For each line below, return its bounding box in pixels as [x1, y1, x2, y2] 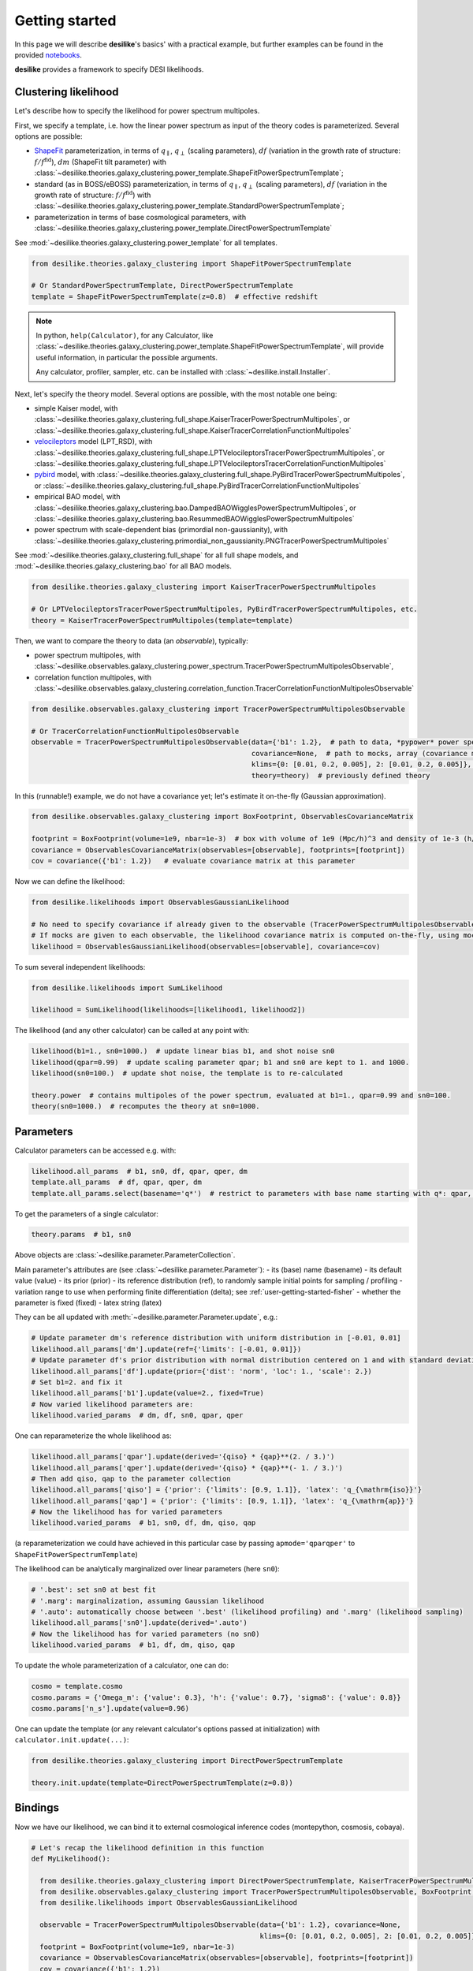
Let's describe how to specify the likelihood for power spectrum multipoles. [14, 106, 260, 116]
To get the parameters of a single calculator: [14, 1209, 159, 1218]
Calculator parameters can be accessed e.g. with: [14, 1146, 177, 1155]
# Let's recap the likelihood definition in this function [31, 1843, 264, 1852]
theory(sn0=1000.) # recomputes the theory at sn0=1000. [31, 1102, 260, 1111]
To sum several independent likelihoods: [14, 962, 146, 971]
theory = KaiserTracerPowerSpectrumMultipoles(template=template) [31, 616, 293, 624]
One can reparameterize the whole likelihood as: [14, 1431, 173, 1440]
